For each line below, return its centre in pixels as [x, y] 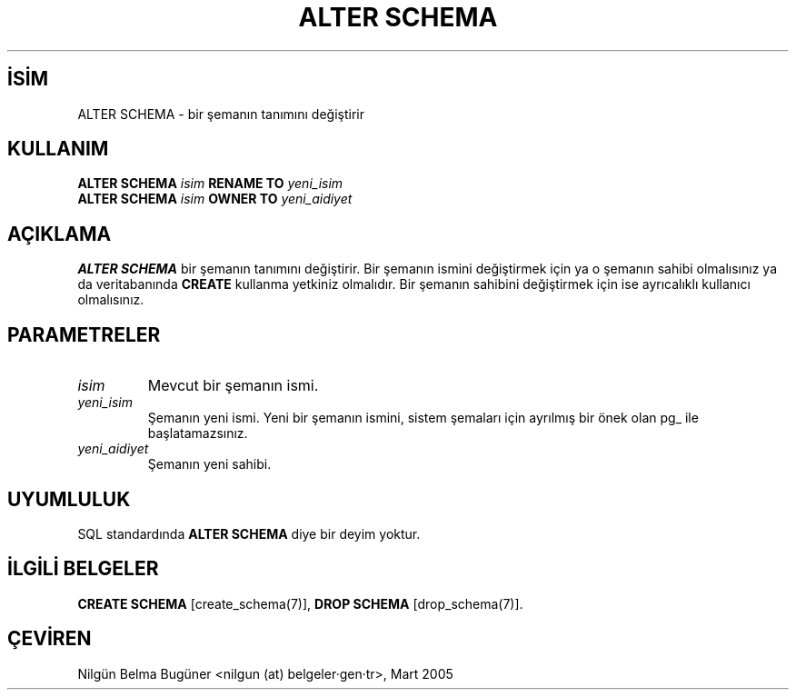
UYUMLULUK [69, 499]
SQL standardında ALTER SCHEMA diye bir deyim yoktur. [249, 533]
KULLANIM [58, 149]
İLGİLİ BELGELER [83, 569]
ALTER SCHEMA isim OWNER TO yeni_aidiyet [215, 199]
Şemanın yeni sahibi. [209, 464]
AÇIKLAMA [60, 234]
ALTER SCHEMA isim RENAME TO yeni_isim [210, 184]
